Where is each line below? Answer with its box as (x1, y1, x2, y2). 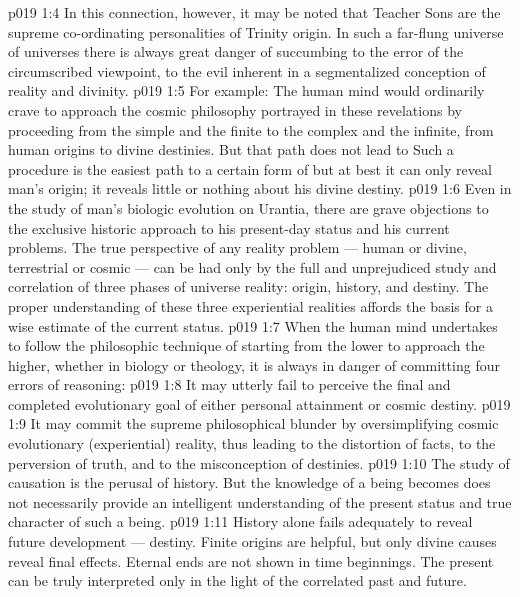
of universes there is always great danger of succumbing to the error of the (8, 41, 464, 62)
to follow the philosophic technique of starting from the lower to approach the (8, 335, 485, 356)
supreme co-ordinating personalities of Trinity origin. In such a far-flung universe (8, 21, 504, 42)
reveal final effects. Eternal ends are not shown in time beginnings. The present (8, 550, 494, 571)
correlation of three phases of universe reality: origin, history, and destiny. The (8, 276, 489, 297)
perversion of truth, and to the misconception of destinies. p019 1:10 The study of (8, 452, 510, 473)
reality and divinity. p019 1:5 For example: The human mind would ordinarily (8, 80, 485, 101)
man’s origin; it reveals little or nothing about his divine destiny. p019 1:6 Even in (8, 178, 512, 199)
